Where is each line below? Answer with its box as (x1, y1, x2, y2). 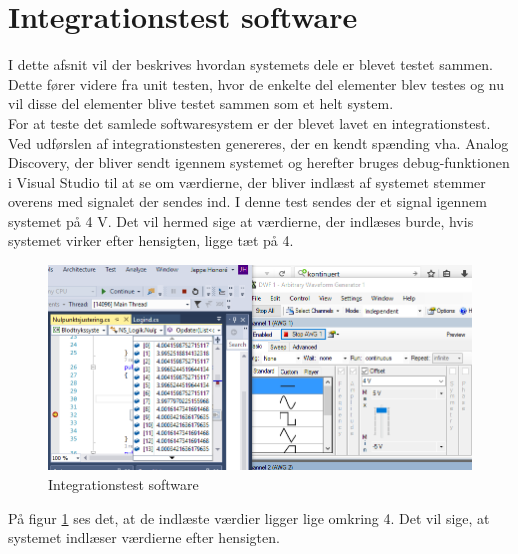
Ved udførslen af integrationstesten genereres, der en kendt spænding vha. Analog (8, 132, 509, 153)
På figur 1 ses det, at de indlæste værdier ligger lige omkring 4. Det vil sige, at (8, 507, 490, 528)
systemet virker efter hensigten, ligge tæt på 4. (8, 230, 294, 251)
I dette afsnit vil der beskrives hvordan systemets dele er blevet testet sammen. (8, 54, 493, 75)
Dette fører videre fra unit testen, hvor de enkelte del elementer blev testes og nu (8, 73, 505, 94)
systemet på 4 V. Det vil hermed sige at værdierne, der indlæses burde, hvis (8, 210, 474, 231)
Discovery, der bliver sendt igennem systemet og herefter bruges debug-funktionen (8, 152, 510, 173)
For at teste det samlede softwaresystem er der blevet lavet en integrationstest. (8, 112, 491, 133)
